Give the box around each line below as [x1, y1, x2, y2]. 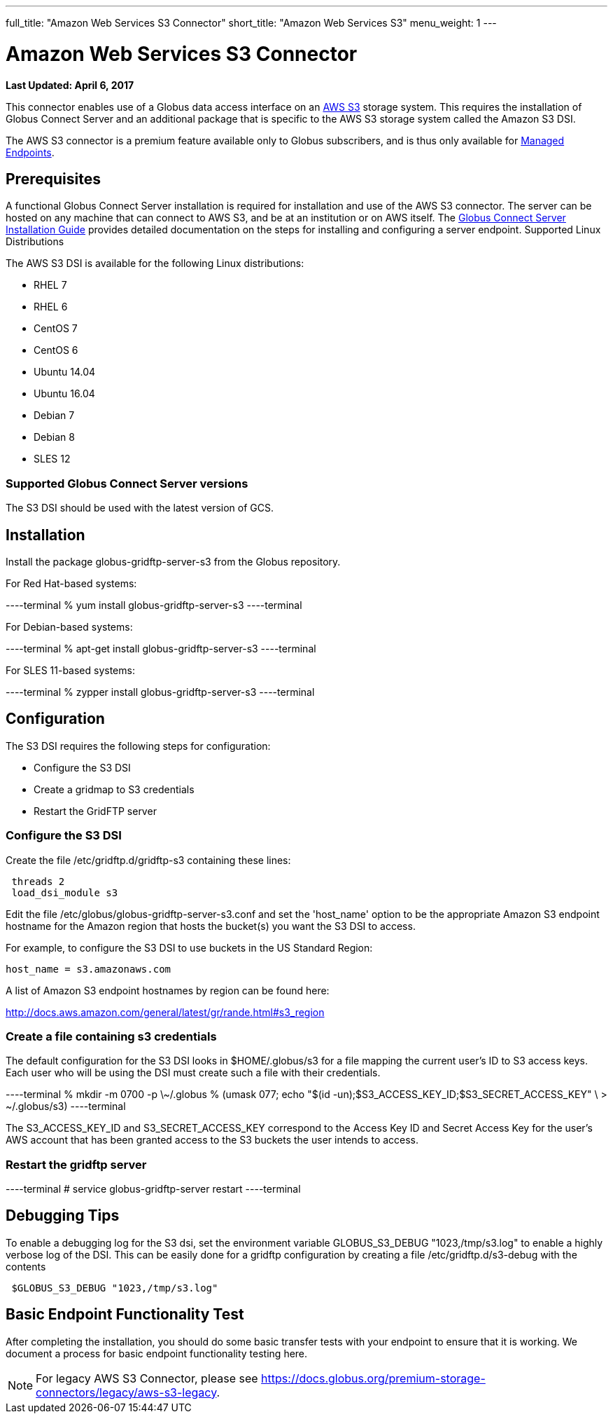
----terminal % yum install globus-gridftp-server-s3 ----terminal [6, 598, 302, 611]
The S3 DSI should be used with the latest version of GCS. [6, 502, 274, 514]
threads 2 [11, 875, 65, 887]
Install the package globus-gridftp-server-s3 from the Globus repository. [6, 555, 341, 568]
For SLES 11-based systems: [6, 664, 135, 676]
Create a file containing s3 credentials [6, 1029, 217, 1043]
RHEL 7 [34, 279, 67, 292]
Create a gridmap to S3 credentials [34, 783, 195, 795]
